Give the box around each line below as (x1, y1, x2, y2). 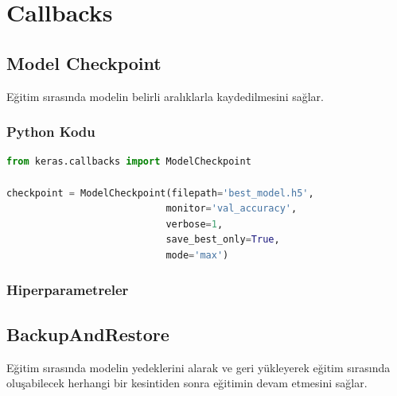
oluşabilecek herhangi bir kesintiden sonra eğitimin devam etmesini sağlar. (6, 375, 368, 391)
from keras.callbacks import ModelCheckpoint (6, 156, 251, 168)
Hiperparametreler (6, 280, 129, 300)
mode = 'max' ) (165, 249, 229, 261)
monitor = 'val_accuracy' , (165, 203, 298, 215)
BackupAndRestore (6, 321, 169, 346)
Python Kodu (6, 122, 95, 142)
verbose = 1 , (165, 218, 224, 230)
